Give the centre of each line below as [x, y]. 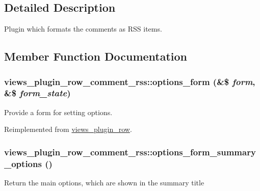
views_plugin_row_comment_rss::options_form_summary [130, 152]
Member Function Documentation [96, 56]
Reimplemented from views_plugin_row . [68, 129]
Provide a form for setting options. [58, 112]
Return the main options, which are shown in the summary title [104, 183]
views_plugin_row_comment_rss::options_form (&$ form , [130, 81]
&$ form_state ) [37, 93]
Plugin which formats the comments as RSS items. [83, 29]
